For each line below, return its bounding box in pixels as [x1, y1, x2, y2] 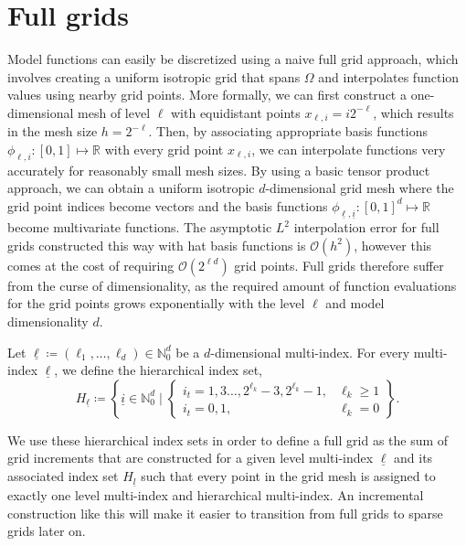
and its [394, 448, 433, 467]
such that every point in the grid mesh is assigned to [141, 466, 436, 486]
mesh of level [78, 102, 151, 122]
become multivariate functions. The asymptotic [7, 218, 272, 237]
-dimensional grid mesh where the [265, 178, 454, 198]
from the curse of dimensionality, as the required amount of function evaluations [7, 275, 457, 294]
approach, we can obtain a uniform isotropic [7, 178, 255, 198]
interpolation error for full [293, 218, 440, 237]
